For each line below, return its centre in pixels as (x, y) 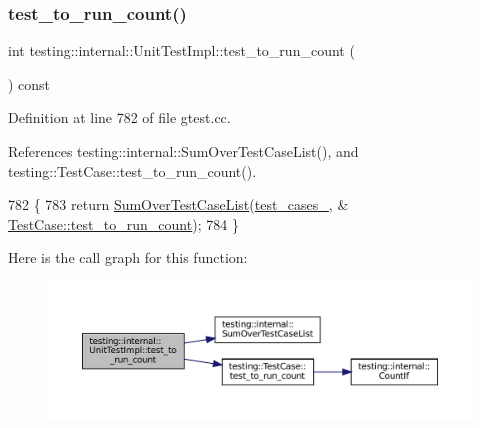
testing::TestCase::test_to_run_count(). (132, 170)
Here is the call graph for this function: (128, 257)
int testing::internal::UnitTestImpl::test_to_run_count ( (181, 50)
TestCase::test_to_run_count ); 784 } (123, 223)
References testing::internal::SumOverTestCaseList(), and (183, 151)
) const (29, 83)
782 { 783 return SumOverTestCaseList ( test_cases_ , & (178, 204)
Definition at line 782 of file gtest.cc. (119, 117)
